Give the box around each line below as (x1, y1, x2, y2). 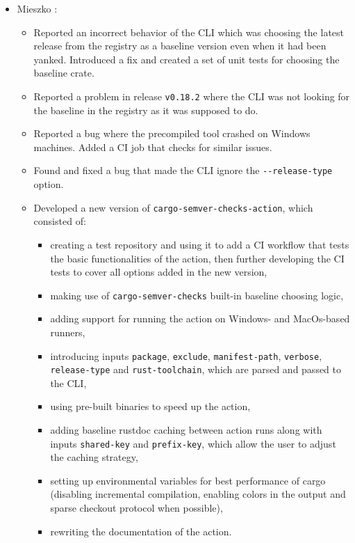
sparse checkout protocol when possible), (50, 501, 223, 515)
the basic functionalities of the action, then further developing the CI (50, 251, 345, 265)
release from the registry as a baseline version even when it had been (33, 38, 327, 53)
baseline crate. (33, 65, 94, 80)
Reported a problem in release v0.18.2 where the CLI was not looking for (33, 88, 350, 103)
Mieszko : (17, 1, 58, 15)
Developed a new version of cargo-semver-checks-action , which (33, 200, 313, 214)
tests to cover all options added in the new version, (50, 265, 267, 279)
